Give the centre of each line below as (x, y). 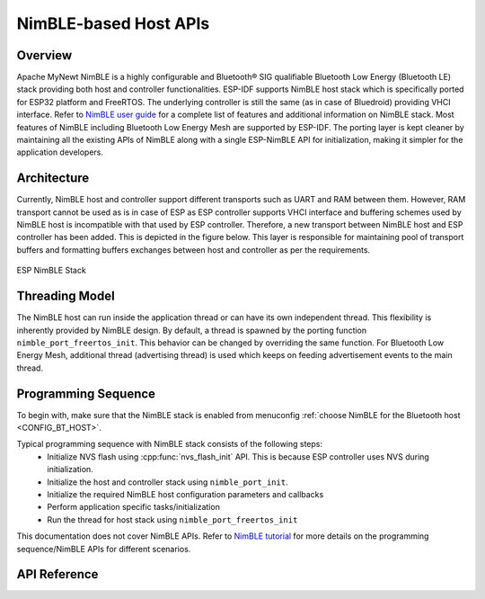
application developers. (60, 152)
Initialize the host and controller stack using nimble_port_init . (168, 482)
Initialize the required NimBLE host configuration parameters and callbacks (185, 494)
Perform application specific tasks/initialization (133, 507)
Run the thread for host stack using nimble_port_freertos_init (172, 519)
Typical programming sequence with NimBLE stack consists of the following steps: (170, 444)
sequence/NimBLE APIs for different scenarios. (104, 549)
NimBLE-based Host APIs (113, 23)
